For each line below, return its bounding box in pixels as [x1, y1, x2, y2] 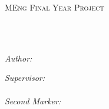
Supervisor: [5, 71, 45, 84]
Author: [5, 52, 32, 64]
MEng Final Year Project [5, 1, 104, 13]
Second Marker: [5, 94, 61, 107]
